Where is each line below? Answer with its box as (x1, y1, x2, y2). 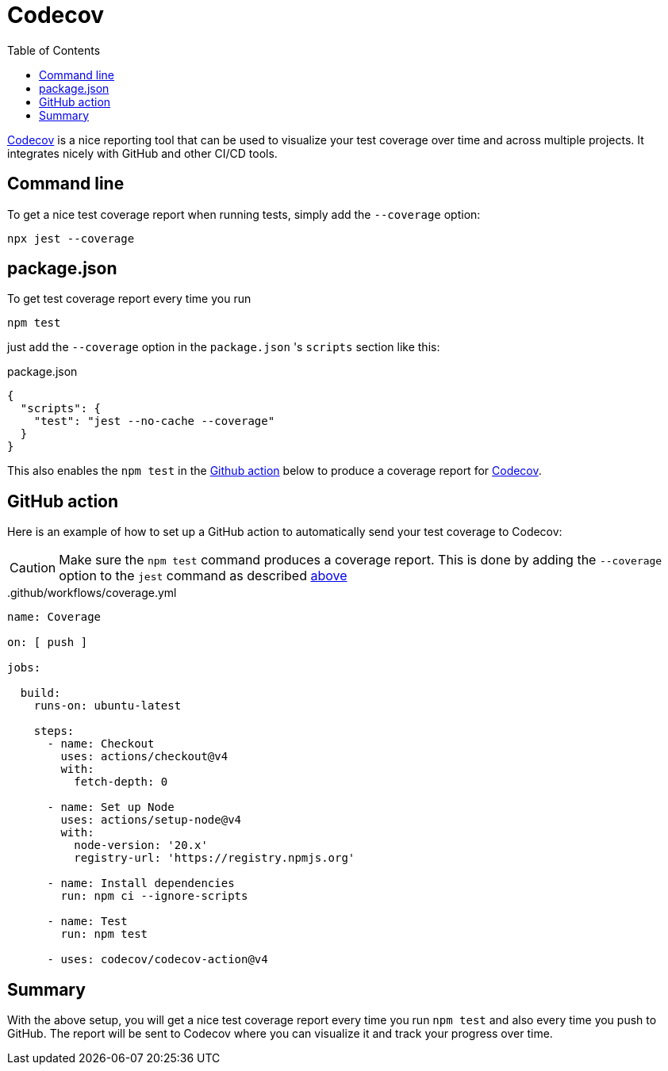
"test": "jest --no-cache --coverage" (33, 415, 275, 428)
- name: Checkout (47, 737, 155, 751)
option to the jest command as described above (59, 568, 347, 584)
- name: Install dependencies (47, 877, 235, 890)
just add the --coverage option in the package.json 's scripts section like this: (7, 340, 440, 354)
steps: (33, 725, 75, 738)
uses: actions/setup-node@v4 (60, 813, 242, 827)
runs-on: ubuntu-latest (33, 699, 182, 713)
